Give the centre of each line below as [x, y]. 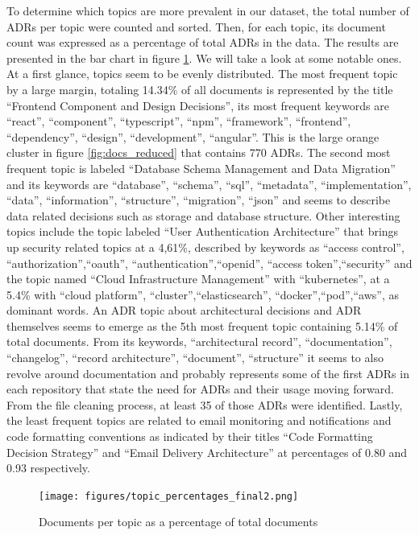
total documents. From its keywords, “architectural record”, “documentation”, [199, 342]
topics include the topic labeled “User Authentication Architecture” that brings [203, 231]
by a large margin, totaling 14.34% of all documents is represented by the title [200, 89]
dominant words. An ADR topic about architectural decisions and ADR [184, 310]
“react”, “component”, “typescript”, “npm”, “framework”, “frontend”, [179, 121]
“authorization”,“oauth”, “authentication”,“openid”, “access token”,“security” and [209, 263]
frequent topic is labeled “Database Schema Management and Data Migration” [201, 168]
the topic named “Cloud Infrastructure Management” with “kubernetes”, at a [198, 279]
